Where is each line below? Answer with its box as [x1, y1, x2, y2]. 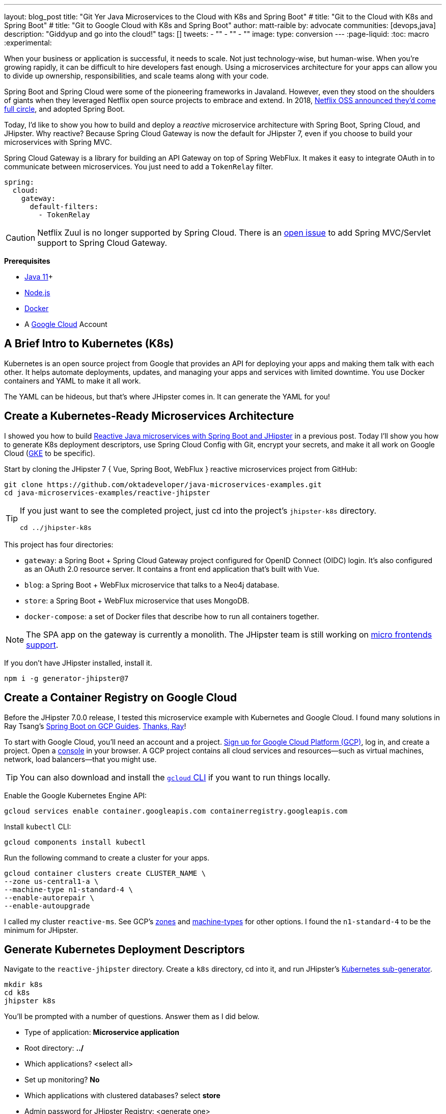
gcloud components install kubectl [4, 838, 146, 846]
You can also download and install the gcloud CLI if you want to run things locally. [20, 772, 330, 782]
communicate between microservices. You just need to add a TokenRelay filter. [4, 162, 273, 171]
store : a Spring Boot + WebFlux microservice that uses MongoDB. [24, 596, 249, 605]
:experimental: [4, 38, 52, 47]
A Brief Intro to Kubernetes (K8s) [4, 337, 174, 350]
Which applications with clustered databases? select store [24, 1091, 220, 1100]
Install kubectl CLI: [4, 822, 71, 831]
